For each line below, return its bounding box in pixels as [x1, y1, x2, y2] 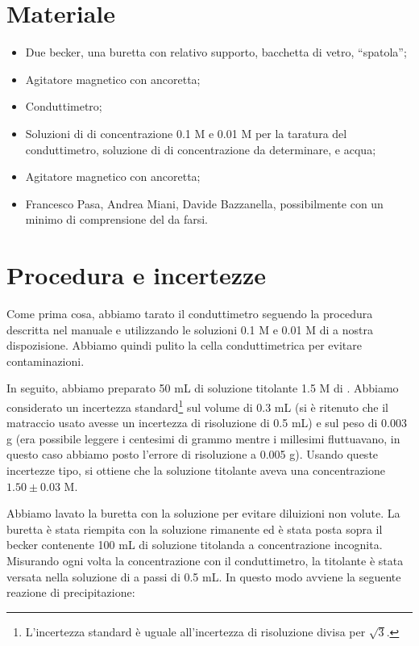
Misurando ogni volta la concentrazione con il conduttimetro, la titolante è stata [6, 552, 404, 568]
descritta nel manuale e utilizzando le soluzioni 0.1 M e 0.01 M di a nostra [6, 321, 373, 338]
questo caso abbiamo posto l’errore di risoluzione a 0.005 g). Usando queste [6, 446, 379, 463]
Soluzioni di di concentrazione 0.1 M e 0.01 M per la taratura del [25, 124, 347, 141]
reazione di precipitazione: [6, 584, 135, 601]
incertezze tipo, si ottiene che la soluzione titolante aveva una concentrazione [6, 462, 385, 478]
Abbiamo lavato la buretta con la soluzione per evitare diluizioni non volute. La [6, 505, 400, 522]
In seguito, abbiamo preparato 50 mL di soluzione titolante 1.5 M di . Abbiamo [6, 380, 399, 396]
